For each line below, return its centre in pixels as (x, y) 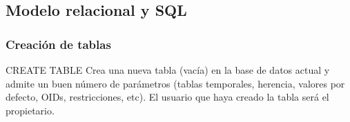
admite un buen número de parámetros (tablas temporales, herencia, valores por (175, 83)
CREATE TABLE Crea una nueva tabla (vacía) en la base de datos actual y (168, 70)
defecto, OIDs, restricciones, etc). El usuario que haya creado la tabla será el (167, 97)
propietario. (30, 110)
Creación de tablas (58, 44)
